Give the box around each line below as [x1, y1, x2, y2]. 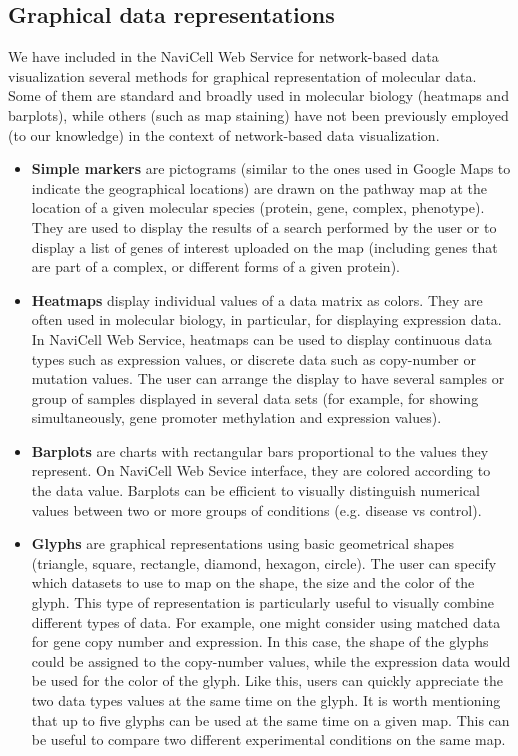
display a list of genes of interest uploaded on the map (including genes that [31, 236, 498, 257]
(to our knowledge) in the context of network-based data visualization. [8, 124, 440, 145]
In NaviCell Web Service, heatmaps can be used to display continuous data [31, 328, 492, 349]
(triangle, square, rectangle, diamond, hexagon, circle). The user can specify [31, 552, 497, 573]
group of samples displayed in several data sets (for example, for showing [31, 387, 479, 408]
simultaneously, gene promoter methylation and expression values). [31, 407, 442, 428]
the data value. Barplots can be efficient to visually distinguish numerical [31, 480, 480, 501]
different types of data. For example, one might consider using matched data [31, 611, 501, 632]
